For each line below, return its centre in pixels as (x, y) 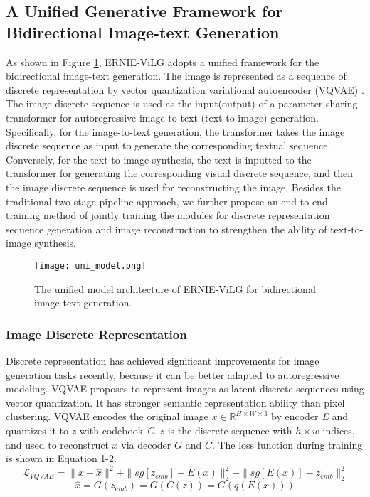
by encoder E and (310, 416)
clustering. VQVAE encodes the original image (107, 416)
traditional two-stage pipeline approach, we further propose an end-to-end (167, 201)
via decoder (146, 444)
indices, (339, 430)
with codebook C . (118, 430)
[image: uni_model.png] (90, 266)
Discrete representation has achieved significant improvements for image (163, 360)
